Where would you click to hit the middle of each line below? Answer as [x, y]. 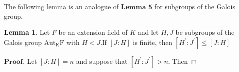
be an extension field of [93, 32]
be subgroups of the [205, 32]
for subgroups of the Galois [195, 6]
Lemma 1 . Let [27, 32]
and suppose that [102, 61]
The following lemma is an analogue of [61, 6]
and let [148, 32]
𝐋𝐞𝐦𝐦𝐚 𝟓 [137, 7]
